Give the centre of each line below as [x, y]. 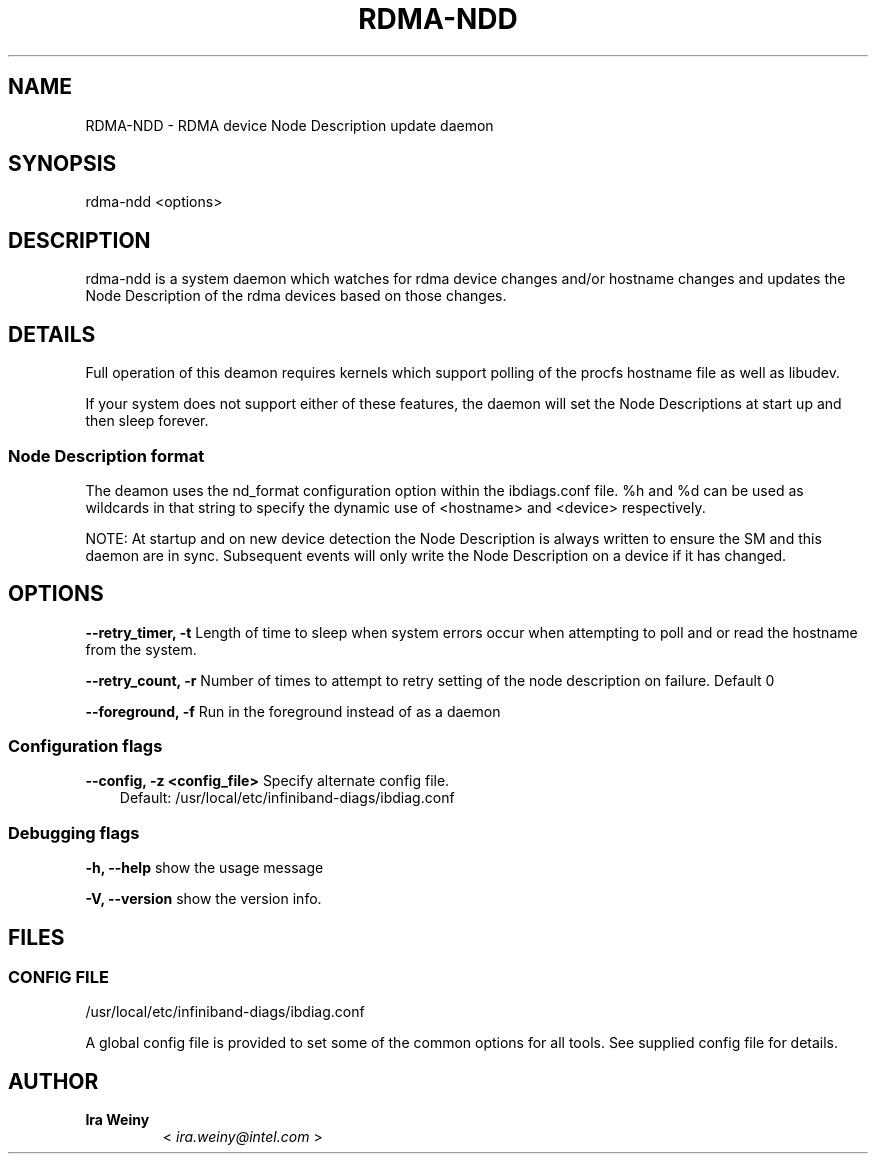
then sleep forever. [147, 421]
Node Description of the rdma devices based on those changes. [296, 296]
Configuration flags [85, 746]
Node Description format [106, 455]
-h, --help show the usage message [204, 868]
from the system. [141, 649]
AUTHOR [53, 1081]
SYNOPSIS [62, 164]
